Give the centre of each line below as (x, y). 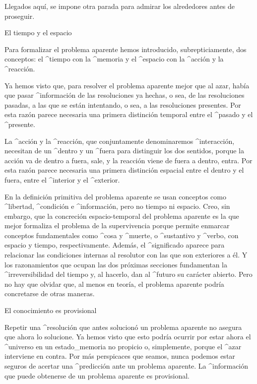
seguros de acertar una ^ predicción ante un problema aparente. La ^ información (127, 366)
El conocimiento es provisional (51, 310)
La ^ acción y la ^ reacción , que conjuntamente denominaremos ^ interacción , (120, 141)
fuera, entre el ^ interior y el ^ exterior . (62, 179)
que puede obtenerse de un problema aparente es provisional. (97, 375)
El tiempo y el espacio (38, 32)
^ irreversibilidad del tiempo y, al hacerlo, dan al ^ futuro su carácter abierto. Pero (128, 274)
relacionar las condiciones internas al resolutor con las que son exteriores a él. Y (126, 255)
